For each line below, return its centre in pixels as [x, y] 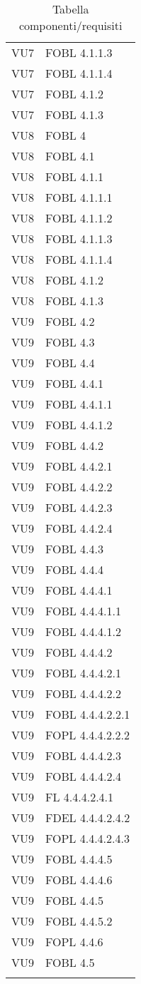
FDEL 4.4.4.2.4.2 [88, 818]
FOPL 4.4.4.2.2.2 [88, 735]
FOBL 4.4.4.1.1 [83, 611]
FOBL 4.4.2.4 [79, 528]
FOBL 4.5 [70, 962]
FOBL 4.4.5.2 [79, 921]
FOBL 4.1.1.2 [79, 218]
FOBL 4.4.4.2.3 [83, 755]
